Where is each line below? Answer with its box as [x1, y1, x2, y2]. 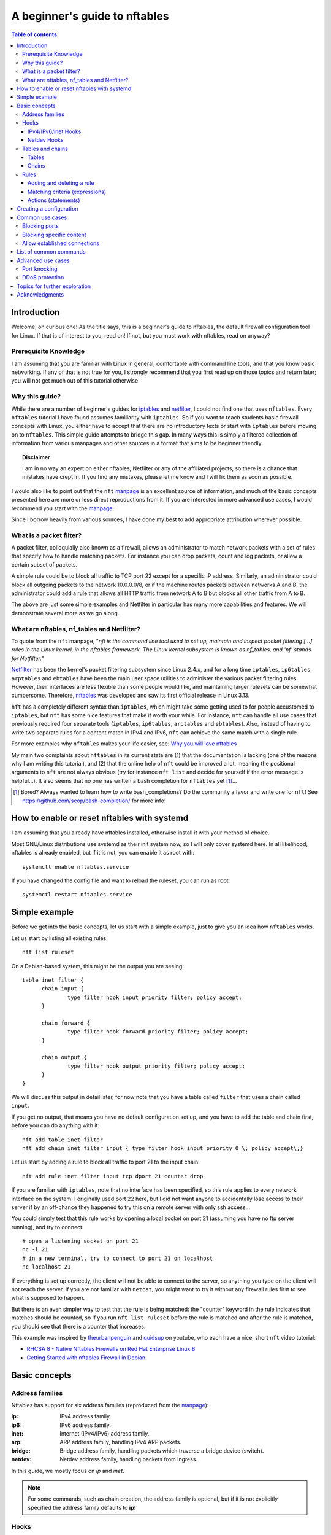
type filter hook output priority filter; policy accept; [67, 1062, 245, 1070]
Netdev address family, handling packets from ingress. [59, 1456, 198, 1463]
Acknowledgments [17, 291, 64, 298]
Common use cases [17, 214, 67, 221]
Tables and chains [22, 145, 69, 152]
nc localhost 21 [22, 1264, 71, 1270]
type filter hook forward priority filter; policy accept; [67, 1028, 249, 1035]
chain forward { [41, 1019, 91, 1027]
